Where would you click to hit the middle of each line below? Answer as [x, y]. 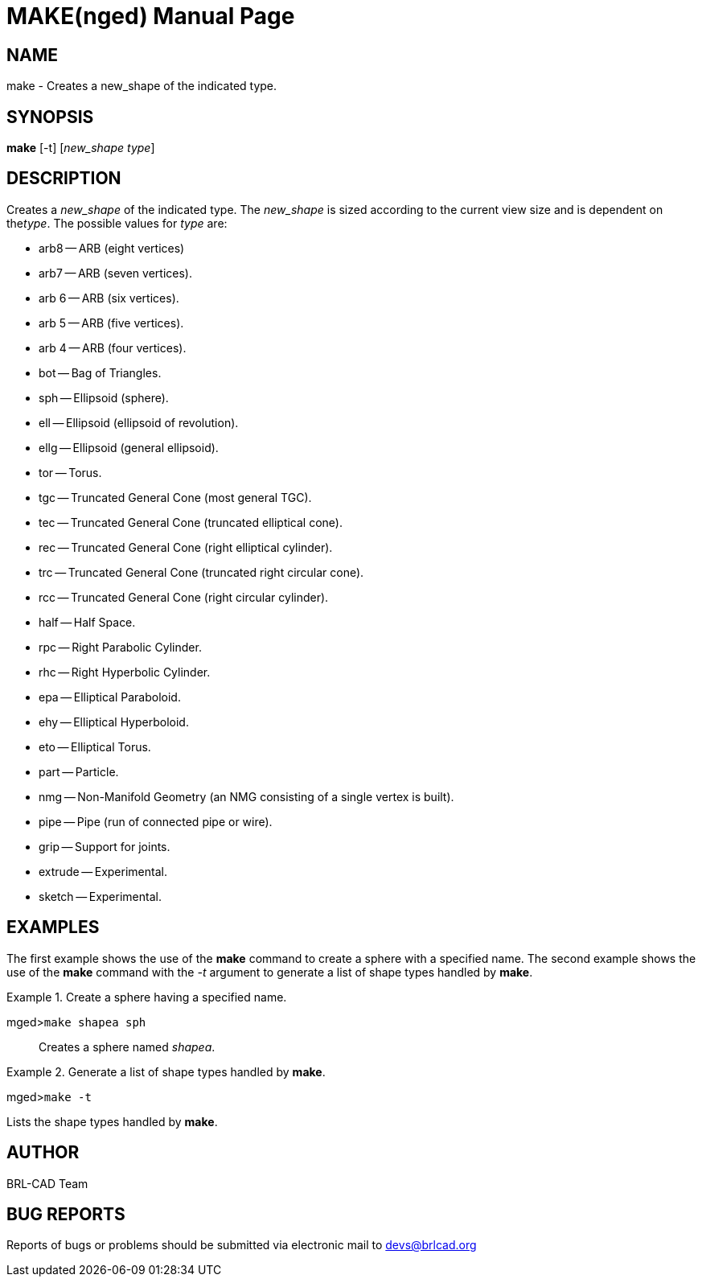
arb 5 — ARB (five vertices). [111, 323]
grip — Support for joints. [105, 846]
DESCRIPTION [64, 179]
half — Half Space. [87, 622]
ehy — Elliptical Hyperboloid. [114, 722]
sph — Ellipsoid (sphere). [104, 397]
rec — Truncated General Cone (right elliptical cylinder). [186, 547]
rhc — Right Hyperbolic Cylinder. [125, 672]
